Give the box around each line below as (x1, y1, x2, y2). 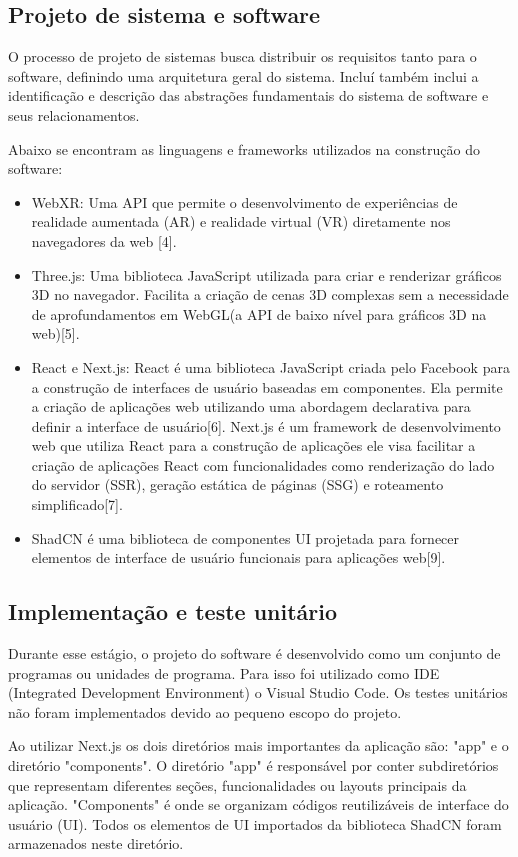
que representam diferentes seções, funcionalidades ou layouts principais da (8, 774, 467, 795)
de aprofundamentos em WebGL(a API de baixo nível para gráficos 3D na (31, 303, 487, 324)
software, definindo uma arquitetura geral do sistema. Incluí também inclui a (8, 65, 479, 86)
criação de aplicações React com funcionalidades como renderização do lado (31, 454, 495, 475)
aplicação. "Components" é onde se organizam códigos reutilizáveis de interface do (8, 794, 509, 815)
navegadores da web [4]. (31, 230, 177, 251)
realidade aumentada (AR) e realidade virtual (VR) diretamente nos (31, 211, 451, 232)
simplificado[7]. (31, 494, 123, 515)
